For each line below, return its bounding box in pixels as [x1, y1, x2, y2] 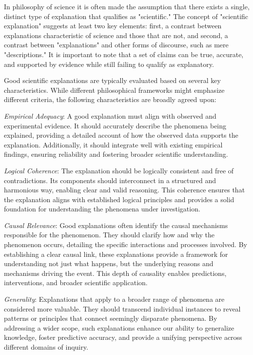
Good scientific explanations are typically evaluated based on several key [4, 75, 221, 85]
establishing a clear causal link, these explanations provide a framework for [4, 249, 228, 259]
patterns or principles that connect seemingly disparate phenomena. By [4, 313, 217, 323]
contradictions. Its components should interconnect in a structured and [4, 175, 216, 185]
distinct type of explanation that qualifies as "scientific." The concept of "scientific [4, 11, 249, 21]
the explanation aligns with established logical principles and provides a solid [4, 194, 234, 204]
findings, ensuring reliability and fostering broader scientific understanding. [4, 149, 228, 159]
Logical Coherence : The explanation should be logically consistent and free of [4, 165, 234, 175]
